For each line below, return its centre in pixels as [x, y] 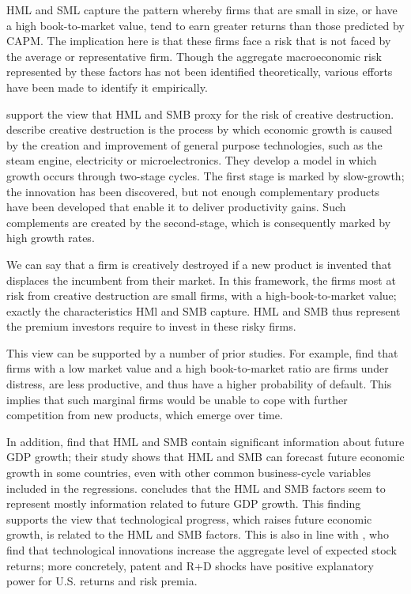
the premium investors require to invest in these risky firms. [151, 326]
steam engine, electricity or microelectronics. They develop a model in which [192, 160]
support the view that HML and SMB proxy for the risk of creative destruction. [200, 114]
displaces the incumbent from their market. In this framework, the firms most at [201, 280]
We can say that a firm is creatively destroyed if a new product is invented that [199, 264]
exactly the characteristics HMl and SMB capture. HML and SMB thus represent [204, 310]
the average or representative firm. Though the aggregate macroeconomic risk [194, 56]
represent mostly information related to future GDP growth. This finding [184, 503]
